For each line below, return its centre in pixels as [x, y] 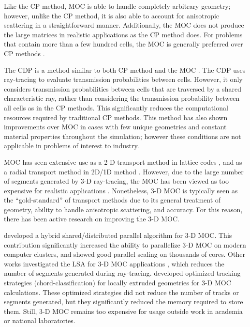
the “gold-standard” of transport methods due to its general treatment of [112, 200]
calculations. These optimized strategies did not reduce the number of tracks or [121, 292]
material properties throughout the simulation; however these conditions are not [123, 136]
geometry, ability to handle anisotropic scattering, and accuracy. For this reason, [123, 209]
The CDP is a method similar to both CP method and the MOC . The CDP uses [125, 70]
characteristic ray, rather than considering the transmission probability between [122, 98]
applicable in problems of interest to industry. [72, 146]
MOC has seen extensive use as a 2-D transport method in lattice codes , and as [123, 162]
